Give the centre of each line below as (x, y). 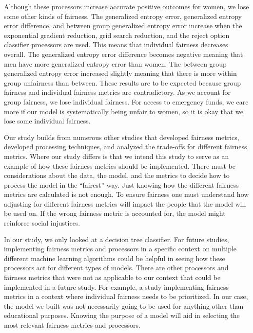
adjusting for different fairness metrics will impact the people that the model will (125, 203)
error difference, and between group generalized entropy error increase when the (123, 26)
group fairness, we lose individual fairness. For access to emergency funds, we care (126, 101)
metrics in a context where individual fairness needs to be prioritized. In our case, (126, 296)
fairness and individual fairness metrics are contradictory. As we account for (117, 92)
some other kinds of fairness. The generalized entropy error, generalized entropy (123, 16)
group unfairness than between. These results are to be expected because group (122, 82)
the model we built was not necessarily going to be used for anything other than (124, 306)
